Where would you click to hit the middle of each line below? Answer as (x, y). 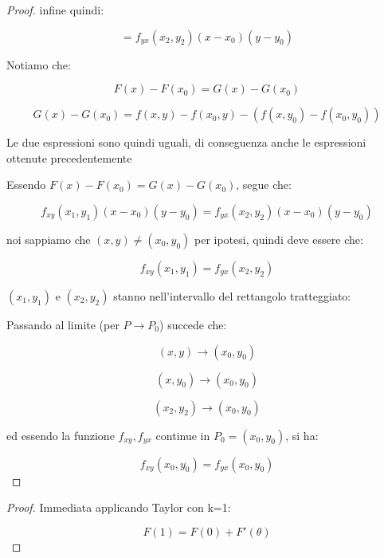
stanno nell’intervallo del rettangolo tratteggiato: (232, 295)
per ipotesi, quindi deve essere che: (279, 239)
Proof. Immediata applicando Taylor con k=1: (119, 507)
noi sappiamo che (49, 239)
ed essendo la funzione (61, 435)
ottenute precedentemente (69, 157)
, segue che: (264, 185)
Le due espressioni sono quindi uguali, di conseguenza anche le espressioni (186, 142)
